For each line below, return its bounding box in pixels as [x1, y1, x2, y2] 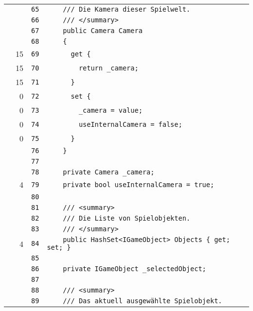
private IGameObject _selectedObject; [63, 265, 206, 273]
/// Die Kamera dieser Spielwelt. [63, 5, 191, 13]
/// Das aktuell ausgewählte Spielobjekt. [63, 297, 222, 305]
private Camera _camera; [63, 168, 155, 176]
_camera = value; [78, 106, 143, 114]
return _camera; [78, 64, 139, 72]
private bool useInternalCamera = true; [63, 180, 215, 189]
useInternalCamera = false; [78, 120, 182, 128]
